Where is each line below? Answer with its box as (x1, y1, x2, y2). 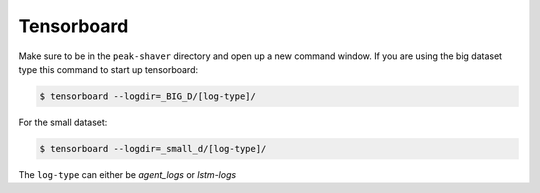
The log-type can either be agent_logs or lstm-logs (18, 168, 237, 180)
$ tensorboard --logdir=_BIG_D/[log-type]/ (39, 90, 257, 102)
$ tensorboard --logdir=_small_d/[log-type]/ (39, 143, 267, 154)
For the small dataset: (18, 116, 108, 128)
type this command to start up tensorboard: (18, 63, 199, 75)
